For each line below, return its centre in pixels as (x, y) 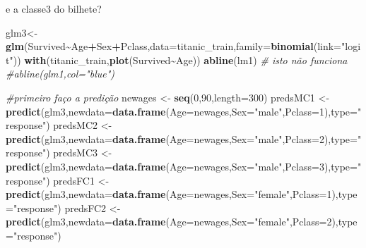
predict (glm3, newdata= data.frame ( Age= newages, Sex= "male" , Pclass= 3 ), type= (182, 166)
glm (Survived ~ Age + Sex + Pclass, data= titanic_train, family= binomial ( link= (174, 46)
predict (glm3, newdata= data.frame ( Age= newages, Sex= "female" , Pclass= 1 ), (172, 194)
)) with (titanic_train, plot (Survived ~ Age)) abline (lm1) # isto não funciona (180, 60)
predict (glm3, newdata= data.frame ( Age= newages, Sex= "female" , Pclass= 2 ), (172, 222)
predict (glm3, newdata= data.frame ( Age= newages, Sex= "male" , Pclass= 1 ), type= (182, 111)
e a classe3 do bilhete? (54, 8)
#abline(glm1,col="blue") (60, 74)
